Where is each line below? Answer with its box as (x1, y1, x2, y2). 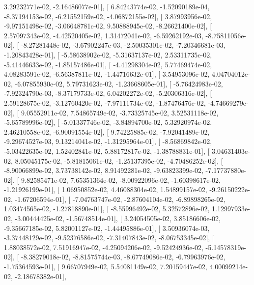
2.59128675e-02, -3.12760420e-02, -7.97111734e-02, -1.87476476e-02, (4, 97, 206, 108)
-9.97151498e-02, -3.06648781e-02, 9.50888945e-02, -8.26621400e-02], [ (4, 21, 212, 31)
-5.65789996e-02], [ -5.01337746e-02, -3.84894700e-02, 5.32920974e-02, (4, 117, 212, 127)
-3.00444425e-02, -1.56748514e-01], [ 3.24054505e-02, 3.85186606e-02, (15, 213, 221, 224)
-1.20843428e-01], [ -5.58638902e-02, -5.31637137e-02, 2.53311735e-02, (4, 49, 212, 59)
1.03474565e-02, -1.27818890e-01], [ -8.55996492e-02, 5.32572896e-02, (4, 203, 210, 214)
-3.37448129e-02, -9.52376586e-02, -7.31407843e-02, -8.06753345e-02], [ (4, 232, 214, 243)
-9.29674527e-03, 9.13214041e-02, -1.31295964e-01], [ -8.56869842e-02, (4, 136, 212, 146)
